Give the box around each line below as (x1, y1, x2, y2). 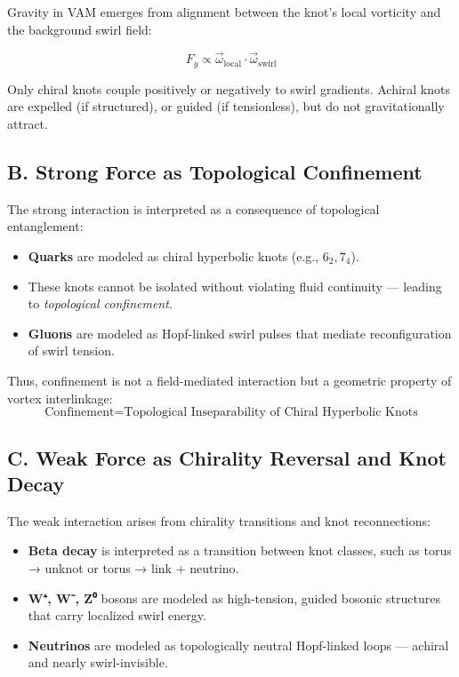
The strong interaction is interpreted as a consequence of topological (7, 199, 380, 218)
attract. (7, 115, 48, 133)
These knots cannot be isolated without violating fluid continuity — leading (28, 276, 442, 295)
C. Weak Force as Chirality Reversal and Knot (7, 443, 447, 471)
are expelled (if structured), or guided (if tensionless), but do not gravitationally (7, 97, 445, 115)
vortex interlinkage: (7, 388, 113, 407)
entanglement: (7, 217, 84, 235)
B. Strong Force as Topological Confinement (7, 158, 423, 186)
